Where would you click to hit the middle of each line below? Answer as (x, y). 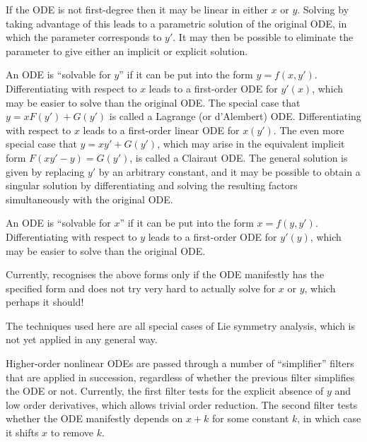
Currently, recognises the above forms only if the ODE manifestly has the (165, 274)
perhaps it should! (45, 302)
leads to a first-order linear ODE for (161, 130)
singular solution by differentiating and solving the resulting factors (152, 185)
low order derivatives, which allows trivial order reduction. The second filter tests (182, 404)
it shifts (22, 432)
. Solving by (323, 9)
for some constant (251, 418)
